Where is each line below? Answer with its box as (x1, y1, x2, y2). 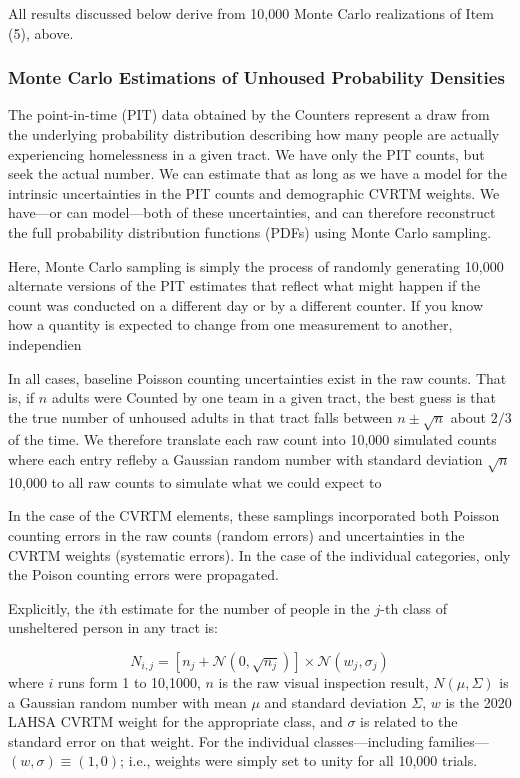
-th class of (380, 597, 447, 618)
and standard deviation (264, 691, 407, 712)
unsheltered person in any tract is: (8, 617, 218, 638)
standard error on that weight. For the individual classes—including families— (8, 730, 489, 751)
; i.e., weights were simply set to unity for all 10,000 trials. (120, 750, 478, 771)
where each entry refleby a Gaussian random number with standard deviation (8, 449, 483, 470)
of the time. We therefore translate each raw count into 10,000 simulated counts (8, 429, 497, 450)
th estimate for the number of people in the (103, 597, 370, 618)
